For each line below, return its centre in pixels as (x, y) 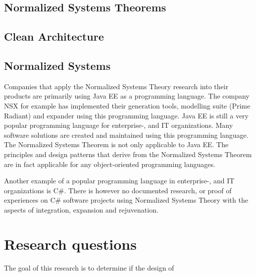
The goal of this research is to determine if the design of (89, 267)
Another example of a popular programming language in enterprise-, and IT (119, 181)
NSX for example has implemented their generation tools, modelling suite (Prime (127, 105)
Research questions (70, 244)
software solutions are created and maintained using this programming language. (126, 135)
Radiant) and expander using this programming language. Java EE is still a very (127, 115)
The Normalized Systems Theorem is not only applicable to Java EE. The (116, 144)
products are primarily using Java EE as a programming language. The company (127, 96)
